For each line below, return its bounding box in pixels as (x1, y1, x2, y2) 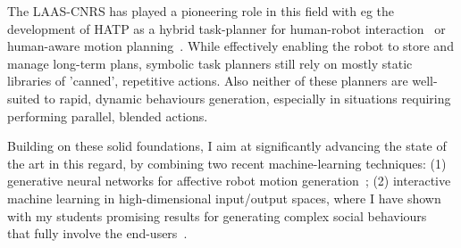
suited (7, 88, 40, 107)
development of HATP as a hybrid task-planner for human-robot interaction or (7, 19, 446, 37)
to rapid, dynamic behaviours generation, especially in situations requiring (44, 88, 451, 107)
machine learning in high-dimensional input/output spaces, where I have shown (7, 188, 441, 207)
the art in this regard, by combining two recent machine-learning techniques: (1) (7, 153, 447, 172)
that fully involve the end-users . (7, 224, 188, 243)
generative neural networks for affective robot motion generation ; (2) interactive (7, 171, 451, 190)
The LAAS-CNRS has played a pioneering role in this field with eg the (7, 2, 395, 20)
